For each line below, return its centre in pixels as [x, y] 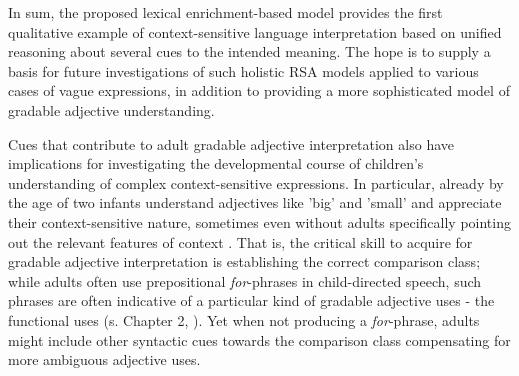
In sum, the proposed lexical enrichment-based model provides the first [225, 12]
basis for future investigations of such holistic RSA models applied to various [243, 70]
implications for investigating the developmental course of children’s [216, 163]
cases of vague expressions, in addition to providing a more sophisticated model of [259, 90]
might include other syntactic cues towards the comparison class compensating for [259, 339]
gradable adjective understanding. [111, 109]
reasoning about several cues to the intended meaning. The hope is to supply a [249, 51]
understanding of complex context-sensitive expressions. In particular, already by [256, 182]
